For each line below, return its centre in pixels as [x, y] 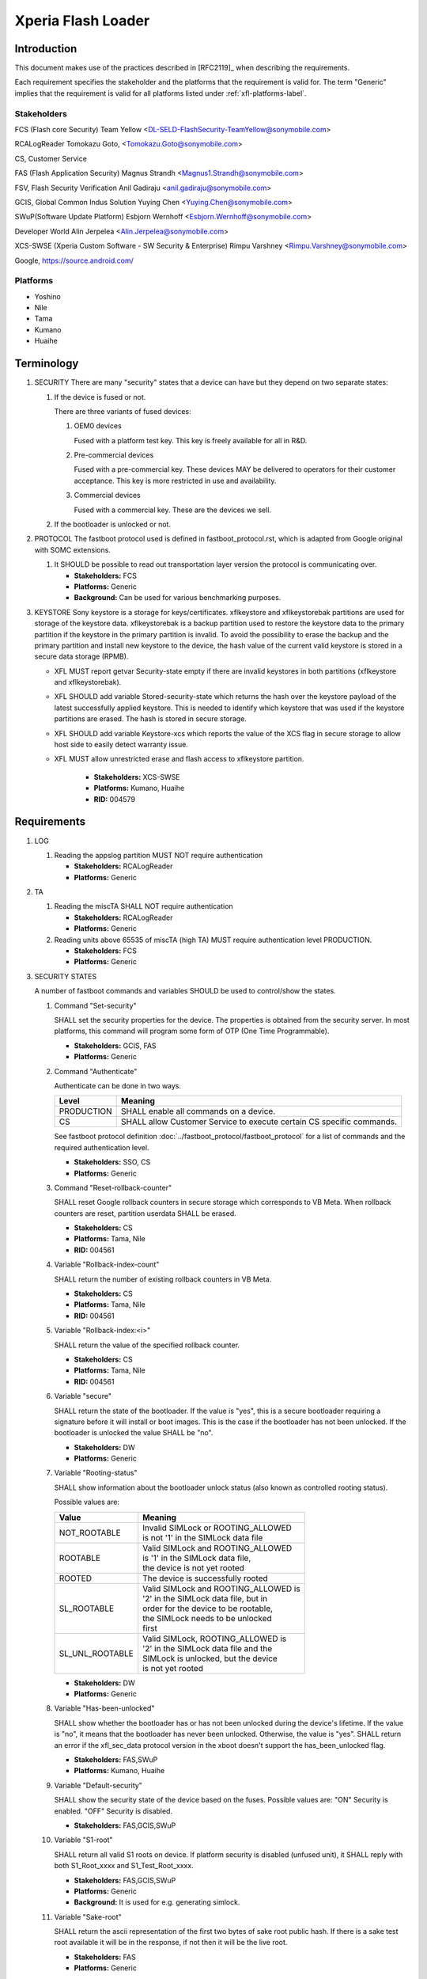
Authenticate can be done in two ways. [118, 1085]
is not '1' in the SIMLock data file [203, 1537]
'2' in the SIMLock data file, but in [205, 1598]
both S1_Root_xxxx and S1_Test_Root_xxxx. [124, 1866]
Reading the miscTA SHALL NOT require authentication [144, 906]
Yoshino [47, 296]
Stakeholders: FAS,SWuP [116, 1760]
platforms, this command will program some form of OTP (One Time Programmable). [192, 1031]
